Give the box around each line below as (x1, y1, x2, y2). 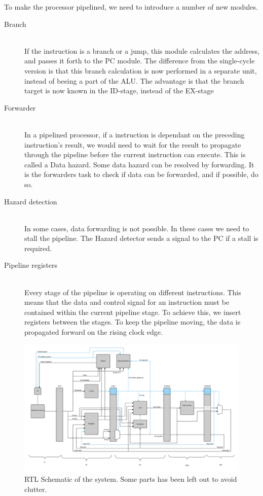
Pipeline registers (4, 260, 58, 270)
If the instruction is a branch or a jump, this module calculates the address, (24, 45, 259, 56)
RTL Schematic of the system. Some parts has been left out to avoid (24, 473, 237, 484)
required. (24, 242, 52, 253)
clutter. (24, 483, 47, 494)
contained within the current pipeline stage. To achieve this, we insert (24, 306, 241, 317)
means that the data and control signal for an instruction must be (24, 297, 230, 307)
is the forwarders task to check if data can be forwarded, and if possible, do (24, 169, 258, 180)
